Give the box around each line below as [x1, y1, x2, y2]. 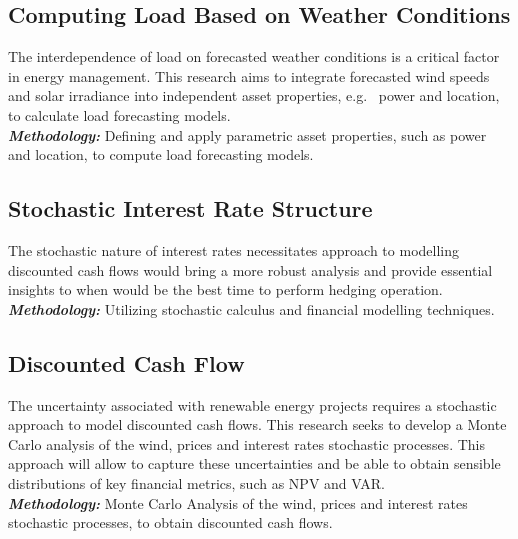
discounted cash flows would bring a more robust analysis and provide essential [8, 259, 493, 280]
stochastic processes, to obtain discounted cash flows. [8, 512, 333, 533]
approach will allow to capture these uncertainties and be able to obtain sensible [8, 453, 501, 474]
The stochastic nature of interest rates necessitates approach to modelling [8, 239, 459, 260]
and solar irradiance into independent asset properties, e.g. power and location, [8, 85, 500, 106]
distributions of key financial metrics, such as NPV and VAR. [8, 472, 385, 493]
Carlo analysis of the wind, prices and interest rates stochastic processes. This [8, 433, 485, 454]
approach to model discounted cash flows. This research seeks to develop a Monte [8, 414, 507, 435]
